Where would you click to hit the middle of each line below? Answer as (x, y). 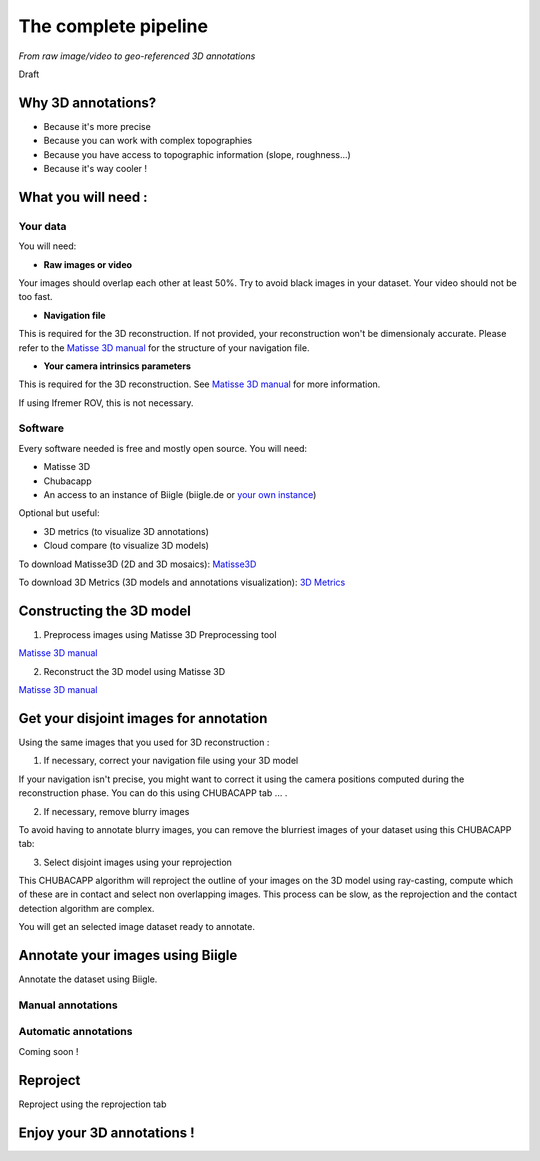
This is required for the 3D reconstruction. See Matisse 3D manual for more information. (199, 384)
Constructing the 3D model (105, 610)
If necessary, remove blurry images (116, 811)
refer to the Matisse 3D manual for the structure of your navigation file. (164, 347)
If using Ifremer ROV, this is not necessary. (106, 402)
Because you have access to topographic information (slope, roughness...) (197, 154)
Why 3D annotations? (87, 102)
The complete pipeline (113, 26)
